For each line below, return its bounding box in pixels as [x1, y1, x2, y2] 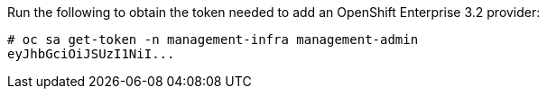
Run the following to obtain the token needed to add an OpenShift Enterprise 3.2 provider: [7, 4, 541, 20]
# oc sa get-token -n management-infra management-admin [7, 32, 419, 47]
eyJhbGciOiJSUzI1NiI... [7, 47, 175, 61]
